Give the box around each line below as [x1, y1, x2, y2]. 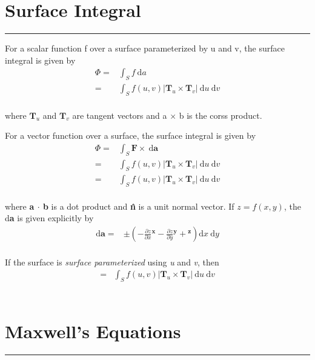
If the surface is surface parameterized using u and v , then [5, 255, 219, 268]
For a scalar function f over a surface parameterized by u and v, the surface [5, 42, 285, 55]
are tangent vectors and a [72, 108, 167, 121]
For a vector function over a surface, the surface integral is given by [5, 129, 256, 142]
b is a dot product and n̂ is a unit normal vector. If [42, 199, 234, 212]
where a [5, 199, 35, 212]
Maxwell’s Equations [5, 318, 181, 343]
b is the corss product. [179, 108, 262, 121]
